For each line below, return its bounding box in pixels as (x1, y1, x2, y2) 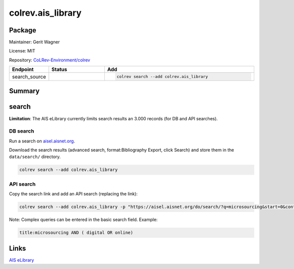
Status (51, 66, 67, 73)
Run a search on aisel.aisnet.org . (9, 138, 75, 144)
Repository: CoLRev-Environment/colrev (9, 57, 91, 63)
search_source (12, 73, 47, 80)
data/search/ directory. (9, 154, 61, 160)
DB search (9, 128, 34, 134)
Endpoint (12, 66, 34, 73)
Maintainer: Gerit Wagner (9, 39, 60, 45)
